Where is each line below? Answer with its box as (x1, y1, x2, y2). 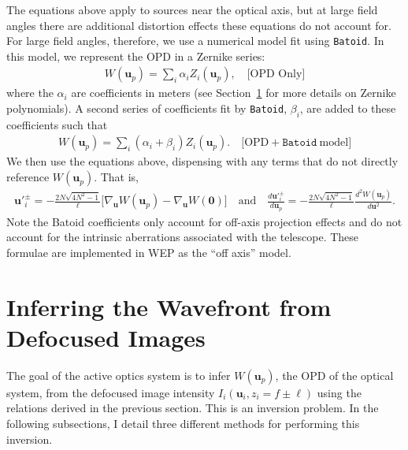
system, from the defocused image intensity (6, 384, 215, 400)
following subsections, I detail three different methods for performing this (6, 415, 360, 431)
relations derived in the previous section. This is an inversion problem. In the (6, 400, 379, 416)
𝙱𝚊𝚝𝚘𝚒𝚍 (282, 137, 317, 149)
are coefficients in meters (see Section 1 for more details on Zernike (71, 84, 396, 101)
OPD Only (250, 69, 302, 80)
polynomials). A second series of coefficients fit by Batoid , (6, 100, 287, 117)
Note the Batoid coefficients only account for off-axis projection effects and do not (6, 213, 402, 229)
